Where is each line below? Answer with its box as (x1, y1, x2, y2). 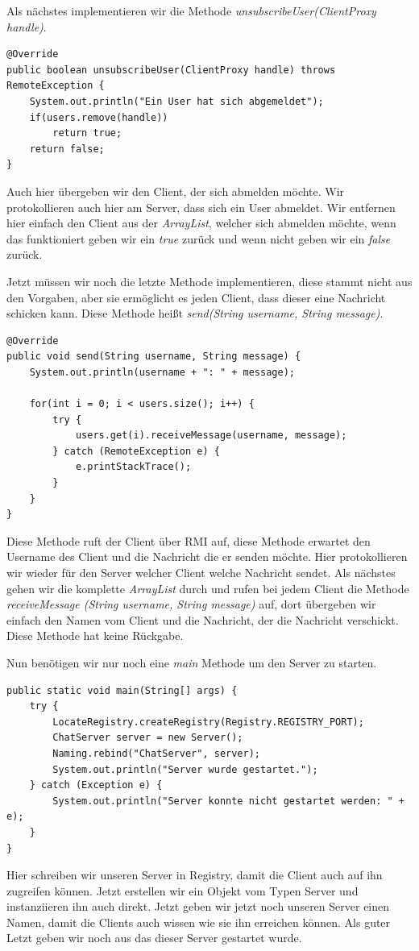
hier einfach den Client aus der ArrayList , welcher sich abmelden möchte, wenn (6, 214, 396, 231)
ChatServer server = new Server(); (52, 732, 243, 744)
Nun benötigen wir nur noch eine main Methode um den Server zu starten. (6, 654, 377, 671)
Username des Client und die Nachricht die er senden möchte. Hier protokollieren (6, 548, 408, 565)
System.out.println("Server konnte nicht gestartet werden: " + (52, 795, 404, 807)
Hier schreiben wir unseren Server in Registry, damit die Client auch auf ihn (6, 866, 383, 883)
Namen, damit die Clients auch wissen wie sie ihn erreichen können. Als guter (6, 913, 391, 930)
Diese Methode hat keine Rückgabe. (6, 627, 184, 644)
